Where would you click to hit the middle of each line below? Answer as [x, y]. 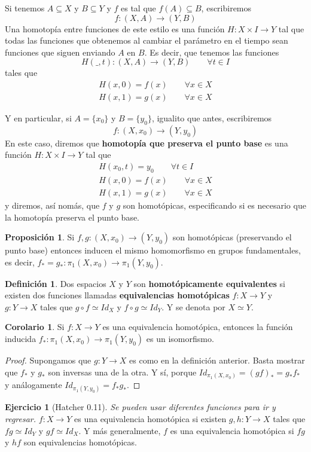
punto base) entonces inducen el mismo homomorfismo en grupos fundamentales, [153, 250]
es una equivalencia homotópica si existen [150, 418]
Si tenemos [25, 8]
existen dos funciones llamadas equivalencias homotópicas [117, 295]
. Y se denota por [193, 306]
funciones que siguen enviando [60, 52]
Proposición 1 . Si [40, 237]
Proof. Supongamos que [48, 360]
